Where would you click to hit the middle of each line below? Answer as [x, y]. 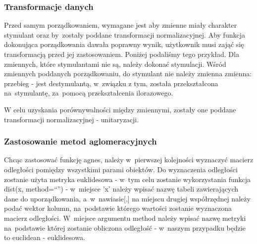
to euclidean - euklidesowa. [45, 237]
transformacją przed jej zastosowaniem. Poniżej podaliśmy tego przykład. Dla [122, 54]
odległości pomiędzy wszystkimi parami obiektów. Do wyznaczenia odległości [121, 169]
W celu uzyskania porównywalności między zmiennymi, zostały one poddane [120, 109]
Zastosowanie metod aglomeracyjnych [80, 141]
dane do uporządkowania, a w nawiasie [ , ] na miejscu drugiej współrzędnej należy [127, 198]
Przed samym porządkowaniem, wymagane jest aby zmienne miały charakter [121, 25]
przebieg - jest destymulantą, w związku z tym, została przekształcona [111, 83]
